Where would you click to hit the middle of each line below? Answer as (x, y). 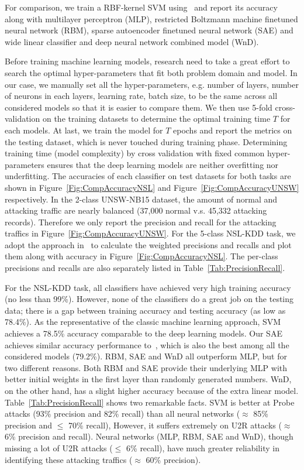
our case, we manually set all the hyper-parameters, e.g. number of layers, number (152, 84)
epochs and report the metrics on (233, 130)
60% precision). (173, 459)
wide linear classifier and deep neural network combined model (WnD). (132, 41)
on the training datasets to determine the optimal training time (156, 119)
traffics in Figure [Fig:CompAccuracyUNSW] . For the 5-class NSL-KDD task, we (150, 233)
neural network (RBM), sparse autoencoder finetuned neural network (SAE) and (149, 30)
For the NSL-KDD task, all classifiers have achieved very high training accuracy (148, 287)
